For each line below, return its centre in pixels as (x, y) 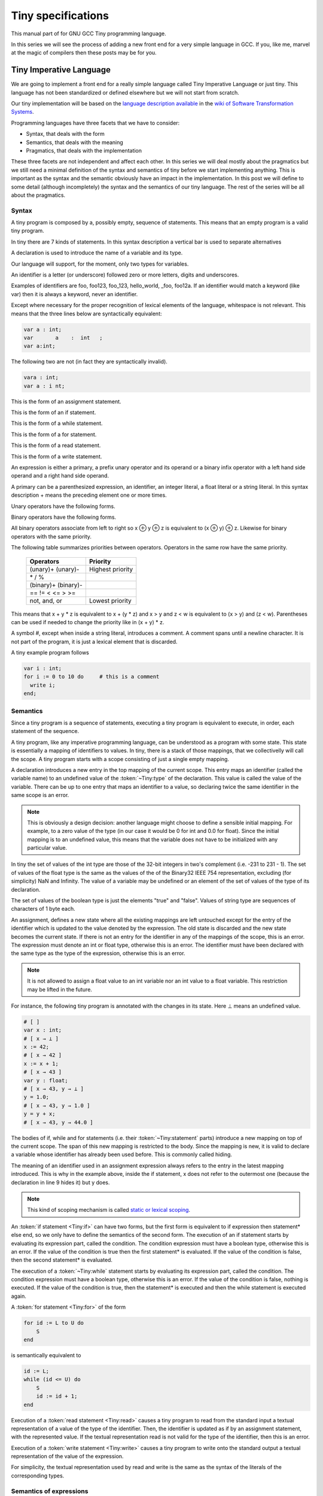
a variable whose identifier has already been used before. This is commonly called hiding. (122, 1154)
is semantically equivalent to (46, 1355)
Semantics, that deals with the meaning (75, 142)
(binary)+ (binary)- (56, 585)
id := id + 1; (57, 1396)
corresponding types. (38, 1476)
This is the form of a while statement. (57, 423)
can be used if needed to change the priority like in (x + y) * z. (88, 622)
